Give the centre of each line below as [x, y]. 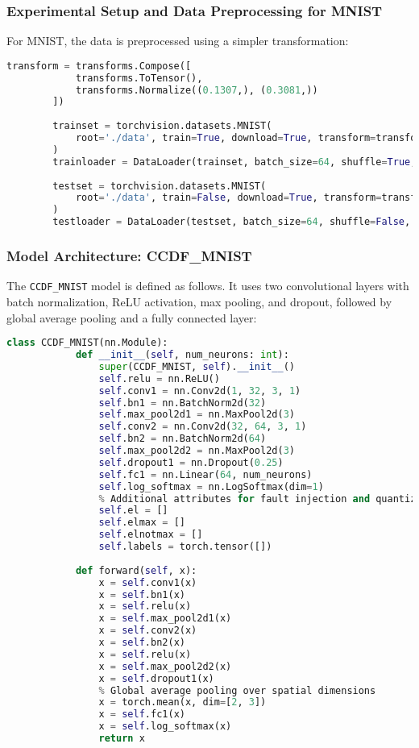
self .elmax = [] [142, 523]
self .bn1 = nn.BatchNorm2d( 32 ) [183, 403]
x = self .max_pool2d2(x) [165, 666]
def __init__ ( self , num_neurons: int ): [182, 355]
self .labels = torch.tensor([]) [185, 546]
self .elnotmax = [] [151, 535]
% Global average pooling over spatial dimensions [237, 690]
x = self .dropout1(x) [156, 678]
